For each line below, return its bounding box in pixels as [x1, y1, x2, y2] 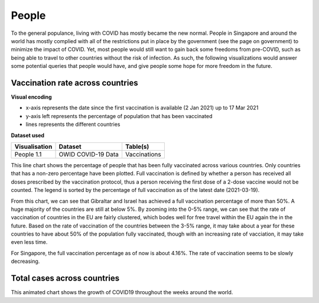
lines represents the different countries [25, 121, 121, 128]
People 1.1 [14, 150, 42, 158]
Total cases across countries [11, 273, 120, 284]
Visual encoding [11, 93, 53, 100]
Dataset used [11, 132, 44, 139]
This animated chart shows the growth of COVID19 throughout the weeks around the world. [11, 289, 233, 296]
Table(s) [125, 142, 149, 151]
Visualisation [14, 142, 53, 151]
